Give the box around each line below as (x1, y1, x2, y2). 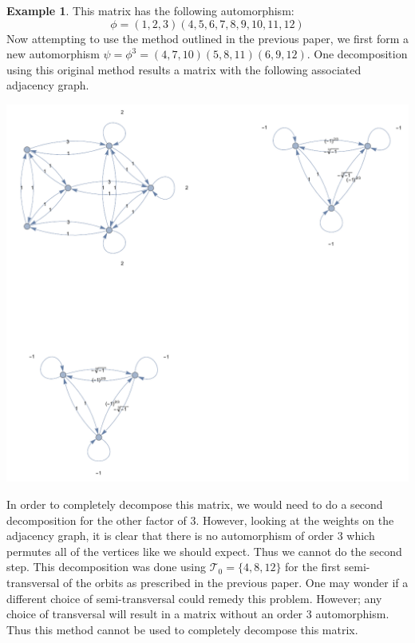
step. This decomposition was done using (6, 558, 207, 575)
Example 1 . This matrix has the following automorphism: (6, 2, 294, 18)
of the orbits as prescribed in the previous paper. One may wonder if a (63, 574, 409, 591)
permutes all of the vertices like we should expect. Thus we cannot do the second (6, 542, 402, 559)
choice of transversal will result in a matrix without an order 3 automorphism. (6, 605, 389, 622)
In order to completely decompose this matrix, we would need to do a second (6, 496, 383, 513)
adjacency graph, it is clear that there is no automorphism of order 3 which (6, 527, 375, 544)
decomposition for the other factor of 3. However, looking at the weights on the (6, 511, 394, 528)
